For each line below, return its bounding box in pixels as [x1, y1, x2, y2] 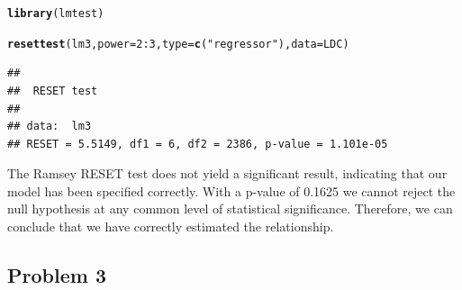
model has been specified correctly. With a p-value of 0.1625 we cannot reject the [7, 181, 456, 200]
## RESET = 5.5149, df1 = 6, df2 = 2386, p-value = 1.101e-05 [7, 137, 388, 150]
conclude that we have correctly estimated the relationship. [7, 217, 334, 236]
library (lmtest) [7, 7, 104, 20]
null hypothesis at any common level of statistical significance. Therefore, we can [7, 199, 453, 218]
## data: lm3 [7, 120, 92, 133]
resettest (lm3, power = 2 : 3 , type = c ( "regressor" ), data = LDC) [7, 37, 349, 50]
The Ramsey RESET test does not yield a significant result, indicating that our [7, 164, 448, 183]
